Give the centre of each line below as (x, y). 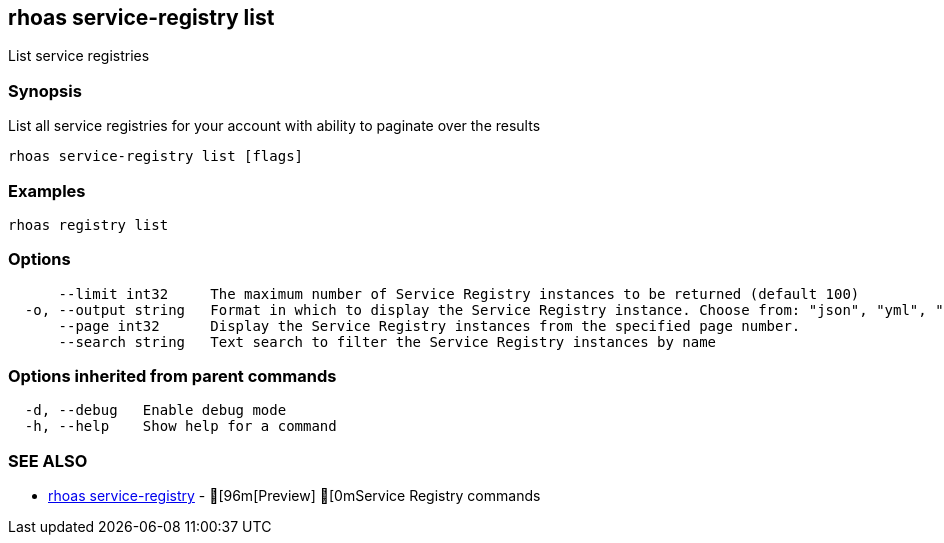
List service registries (79, 56)
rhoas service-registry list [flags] (156, 156)
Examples (47, 190)
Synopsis (45, 90)
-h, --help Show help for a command (180, 426)
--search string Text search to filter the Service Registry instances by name (387, 341)
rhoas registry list (88, 224)
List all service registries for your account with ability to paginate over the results (274, 126)
